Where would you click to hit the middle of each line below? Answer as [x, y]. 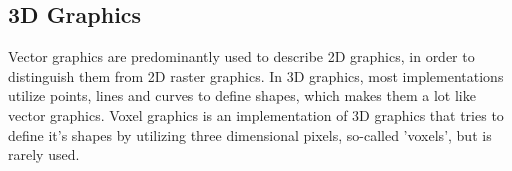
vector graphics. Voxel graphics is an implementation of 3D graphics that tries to [256, 114]
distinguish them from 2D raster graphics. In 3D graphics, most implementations [256, 75]
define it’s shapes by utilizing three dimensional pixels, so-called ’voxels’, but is [250, 134]
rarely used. [44, 154]
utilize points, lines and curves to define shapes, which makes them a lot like [242, 95]
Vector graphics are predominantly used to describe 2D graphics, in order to [241, 56]
